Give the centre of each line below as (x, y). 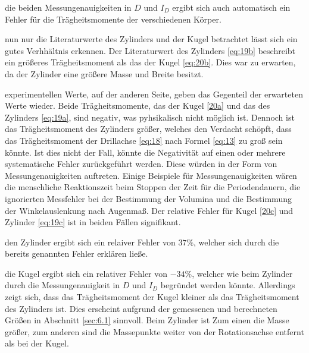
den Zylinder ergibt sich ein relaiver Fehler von (90, 242)
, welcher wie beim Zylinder (242, 273)
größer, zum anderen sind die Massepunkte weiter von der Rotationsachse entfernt (154, 331)
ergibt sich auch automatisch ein (231, 7)
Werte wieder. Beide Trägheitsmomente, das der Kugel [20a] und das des (138, 105)
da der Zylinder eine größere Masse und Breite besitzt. (104, 73)
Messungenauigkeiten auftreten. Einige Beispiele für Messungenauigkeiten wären (151, 175)
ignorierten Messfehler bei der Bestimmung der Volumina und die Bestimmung (148, 198)
